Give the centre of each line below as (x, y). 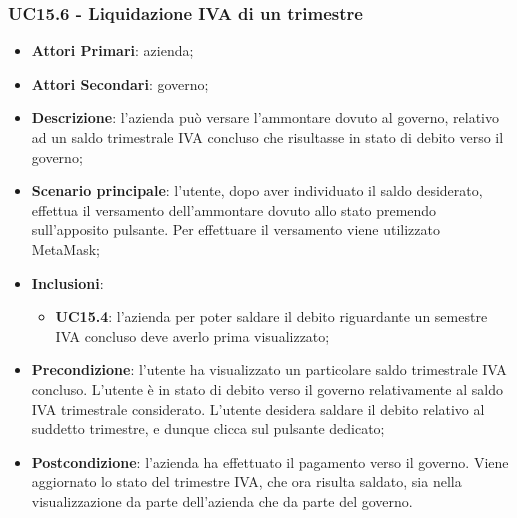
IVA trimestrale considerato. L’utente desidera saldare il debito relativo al (258, 408)
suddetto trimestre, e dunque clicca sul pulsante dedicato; (208, 428)
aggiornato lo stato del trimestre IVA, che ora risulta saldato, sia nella (246, 481)
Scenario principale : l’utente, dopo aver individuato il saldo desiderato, (257, 190)
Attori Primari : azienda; (112, 50)
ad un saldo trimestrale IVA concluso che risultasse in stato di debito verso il (267, 137)
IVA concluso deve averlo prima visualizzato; (192, 335)
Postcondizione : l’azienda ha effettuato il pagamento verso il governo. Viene (270, 461)
